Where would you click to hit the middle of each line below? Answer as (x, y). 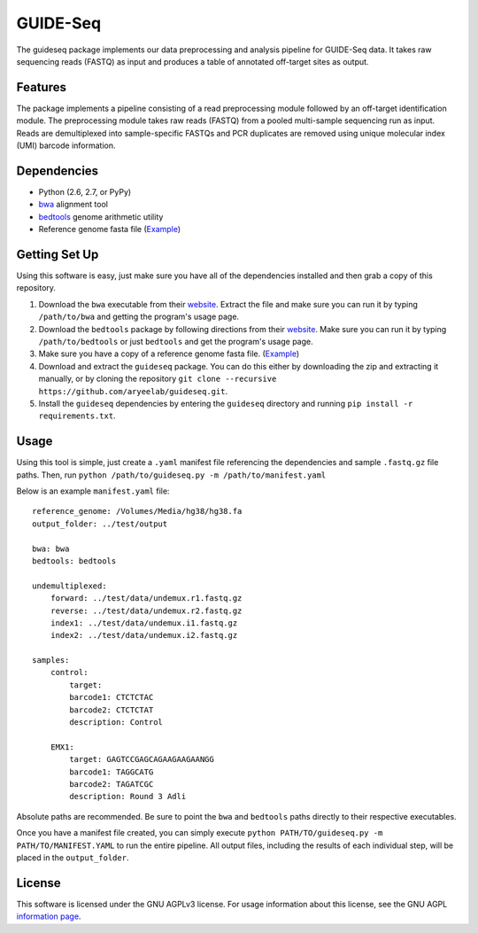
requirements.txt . (77, 416)
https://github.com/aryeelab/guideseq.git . (133, 391)
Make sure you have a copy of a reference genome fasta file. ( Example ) (169, 354)
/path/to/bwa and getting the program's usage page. (139, 317)
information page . (49, 916)
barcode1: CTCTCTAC (112, 697)
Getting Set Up (58, 254)
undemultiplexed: (69, 586)
